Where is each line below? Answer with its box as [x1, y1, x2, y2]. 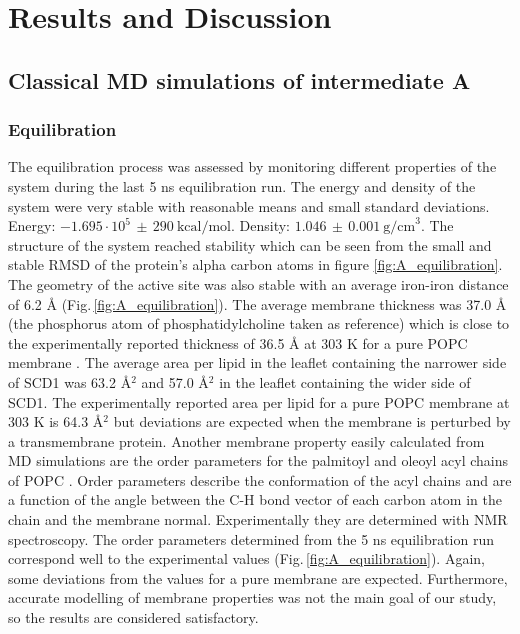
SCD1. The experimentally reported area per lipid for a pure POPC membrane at [8, 391, 510, 412]
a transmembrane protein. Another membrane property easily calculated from [8, 430, 485, 451]
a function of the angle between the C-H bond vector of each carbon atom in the [8, 489, 502, 510]
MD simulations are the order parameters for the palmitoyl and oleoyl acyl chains [8, 450, 509, 471]
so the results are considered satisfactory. [8, 607, 259, 628]
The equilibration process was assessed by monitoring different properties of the [8, 156, 497, 177]
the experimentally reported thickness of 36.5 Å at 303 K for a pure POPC [8, 332, 468, 353]
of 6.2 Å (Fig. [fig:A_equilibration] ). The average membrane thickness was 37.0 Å [8, 293, 507, 314]
